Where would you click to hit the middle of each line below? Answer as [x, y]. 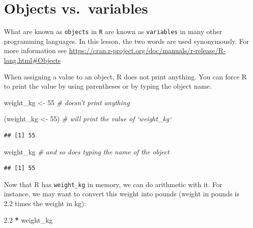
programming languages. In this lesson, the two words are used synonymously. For [127, 41]
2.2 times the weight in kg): [45, 203]
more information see [35, 50]
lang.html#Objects [32, 60]
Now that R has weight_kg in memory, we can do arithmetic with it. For [113, 184]
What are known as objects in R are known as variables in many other [113, 31]
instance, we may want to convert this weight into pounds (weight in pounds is [122, 194]
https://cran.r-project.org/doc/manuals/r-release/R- [147, 50]
